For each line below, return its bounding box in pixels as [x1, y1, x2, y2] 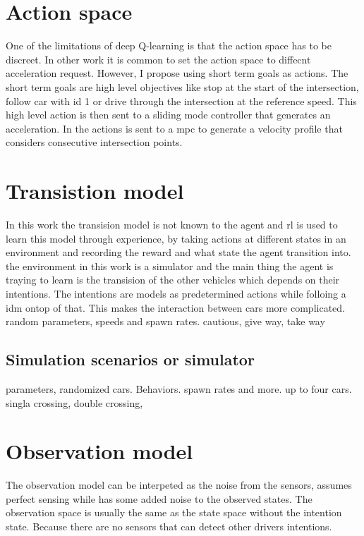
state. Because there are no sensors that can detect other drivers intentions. [6, 519, 332, 534]
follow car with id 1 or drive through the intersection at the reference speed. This [6, 93, 357, 108]
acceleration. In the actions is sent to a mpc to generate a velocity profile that [6, 121, 343, 135]
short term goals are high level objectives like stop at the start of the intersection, [6, 79, 359, 94]
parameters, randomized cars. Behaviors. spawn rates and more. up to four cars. [6, 381, 352, 396]
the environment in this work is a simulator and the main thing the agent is [6, 258, 334, 273]
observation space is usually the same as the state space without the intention [6, 505, 342, 520]
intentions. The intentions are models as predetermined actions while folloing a [6, 286, 346, 300]
